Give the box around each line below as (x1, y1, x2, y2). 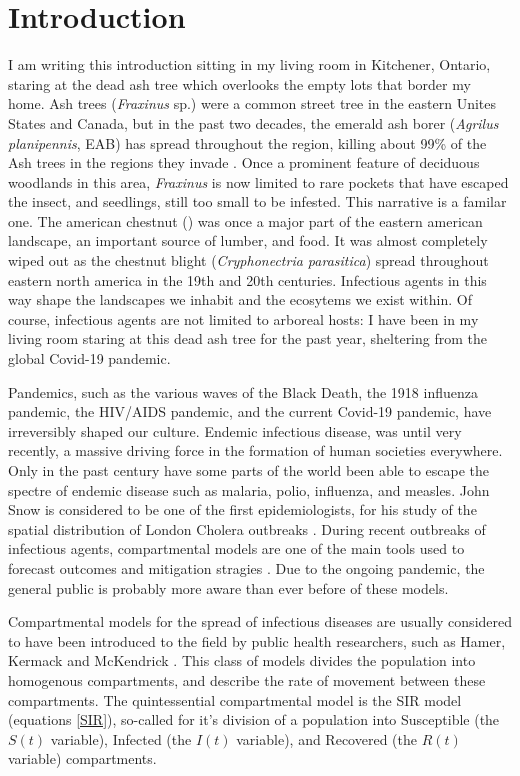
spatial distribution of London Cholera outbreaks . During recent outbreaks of (8, 518, 486, 539)
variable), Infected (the (50, 728, 192, 749)
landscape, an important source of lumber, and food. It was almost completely (8, 230, 488, 251)
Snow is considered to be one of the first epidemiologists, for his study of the (8, 499, 477, 520)
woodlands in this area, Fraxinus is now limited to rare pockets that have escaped (8, 171, 509, 192)
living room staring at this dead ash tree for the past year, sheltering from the (8, 328, 487, 349)
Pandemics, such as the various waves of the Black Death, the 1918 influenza (8, 381, 478, 402)
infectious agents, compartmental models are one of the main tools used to (8, 538, 465, 559)
